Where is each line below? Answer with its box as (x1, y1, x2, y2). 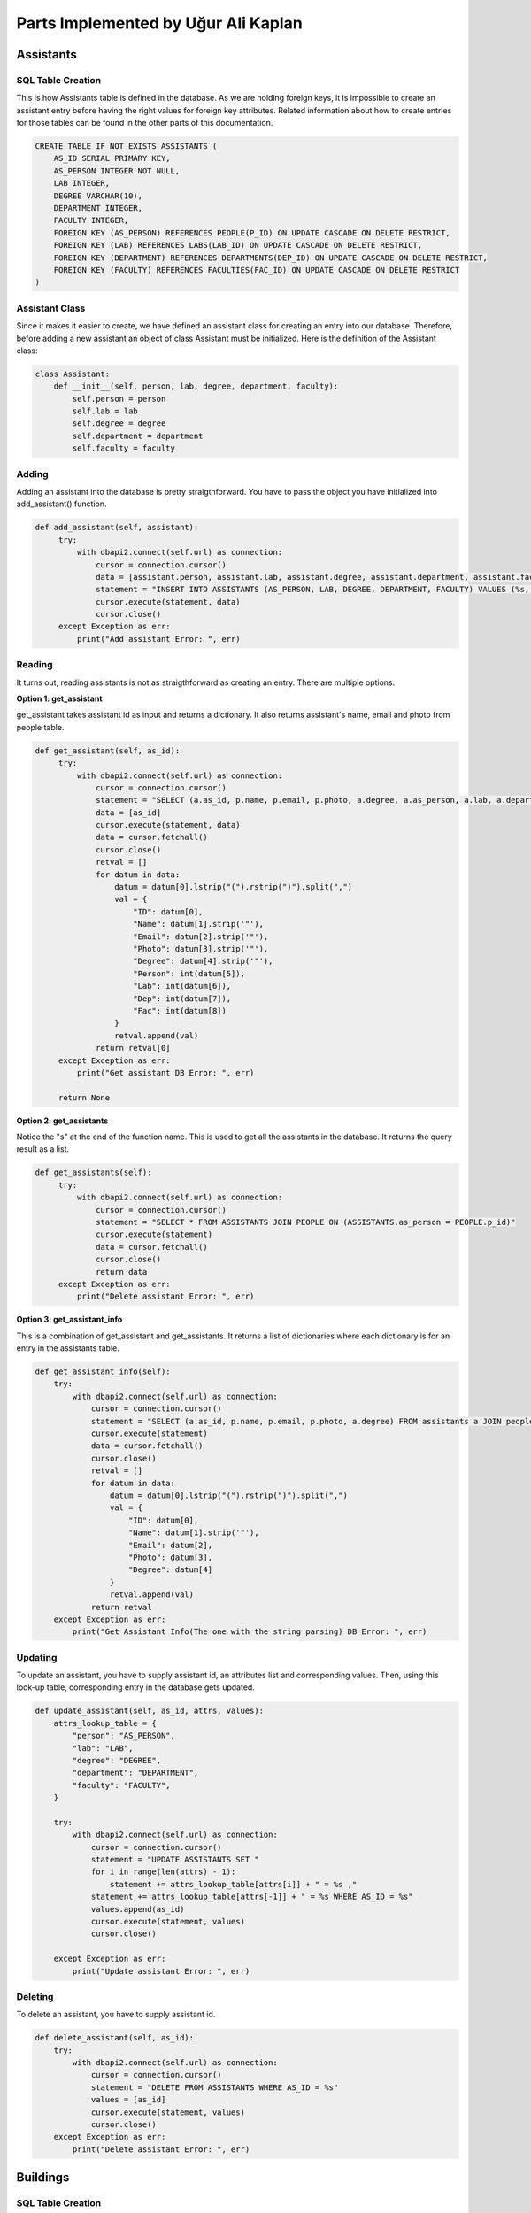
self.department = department (72, 430, 204, 441)
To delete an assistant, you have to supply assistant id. (16, 2009, 216, 2020)
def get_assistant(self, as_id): (35, 745, 181, 756)
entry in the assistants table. (16, 1343, 119, 1353)
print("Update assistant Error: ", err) (72, 1966, 250, 1976)
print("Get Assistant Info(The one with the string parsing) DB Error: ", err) (72, 1627, 427, 1637)
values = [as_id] (90, 2094, 166, 2105)
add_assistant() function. (16, 498, 107, 509)
